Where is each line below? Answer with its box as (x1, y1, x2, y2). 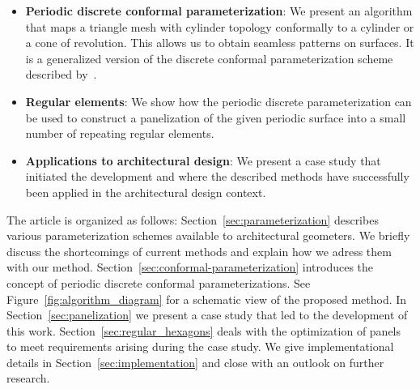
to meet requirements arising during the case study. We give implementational (6, 338, 394, 355)
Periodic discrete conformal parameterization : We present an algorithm (25, 2, 413, 19)
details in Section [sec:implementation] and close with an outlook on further (6, 353, 384, 370)
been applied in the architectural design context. (25, 183, 266, 200)
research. (6, 370, 50, 387)
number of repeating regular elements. (25, 125, 214, 142)
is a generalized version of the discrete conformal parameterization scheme (25, 49, 393, 66)
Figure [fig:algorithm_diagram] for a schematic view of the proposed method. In (6, 290, 407, 307)
